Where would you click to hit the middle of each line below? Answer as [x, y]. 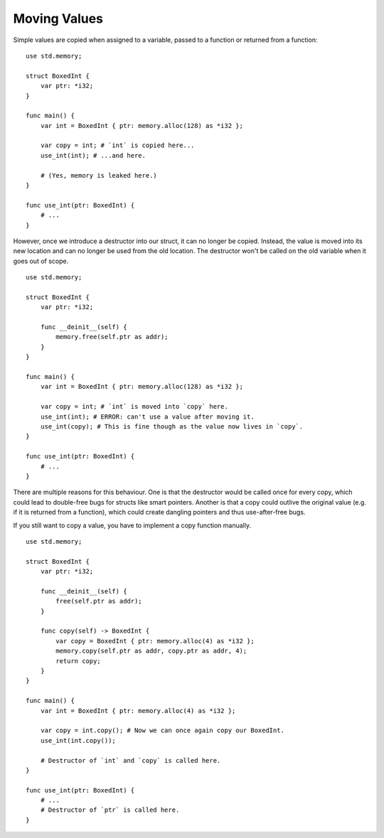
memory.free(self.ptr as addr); [112, 337]
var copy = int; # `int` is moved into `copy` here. [134, 407]
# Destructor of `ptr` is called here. [110, 810]
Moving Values [58, 18]
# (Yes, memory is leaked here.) [99, 175]
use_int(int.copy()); [78, 740]
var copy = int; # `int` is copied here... [117, 145]
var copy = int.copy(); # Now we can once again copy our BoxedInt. [162, 731]
